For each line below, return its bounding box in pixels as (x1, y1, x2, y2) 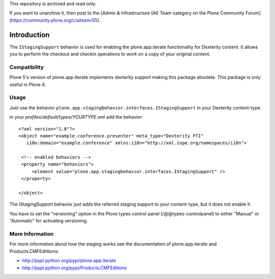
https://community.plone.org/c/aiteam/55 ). (11, 17, 101, 23)
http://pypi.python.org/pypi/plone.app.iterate (22, 258, 117, 264)
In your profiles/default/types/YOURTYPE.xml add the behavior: (9, 114, 144, 120)
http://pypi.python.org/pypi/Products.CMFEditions (22, 265, 127, 271)
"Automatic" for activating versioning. (9, 218, 88, 224)
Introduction (9, 31, 50, 39)
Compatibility (9, 64, 44, 71)
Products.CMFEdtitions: (9, 248, 59, 254)
